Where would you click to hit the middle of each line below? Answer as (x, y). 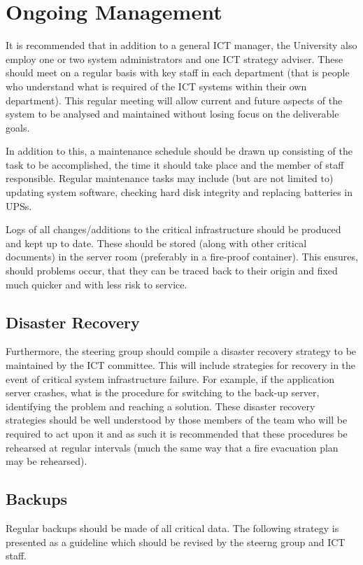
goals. (18, 127)
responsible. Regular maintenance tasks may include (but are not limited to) (170, 178)
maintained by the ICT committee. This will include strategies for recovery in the (181, 365)
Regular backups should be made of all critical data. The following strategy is (172, 528)
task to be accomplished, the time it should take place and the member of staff (175, 164)
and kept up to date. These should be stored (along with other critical (156, 243)
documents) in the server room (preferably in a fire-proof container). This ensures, (182, 257)
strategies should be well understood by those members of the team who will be (177, 420)
